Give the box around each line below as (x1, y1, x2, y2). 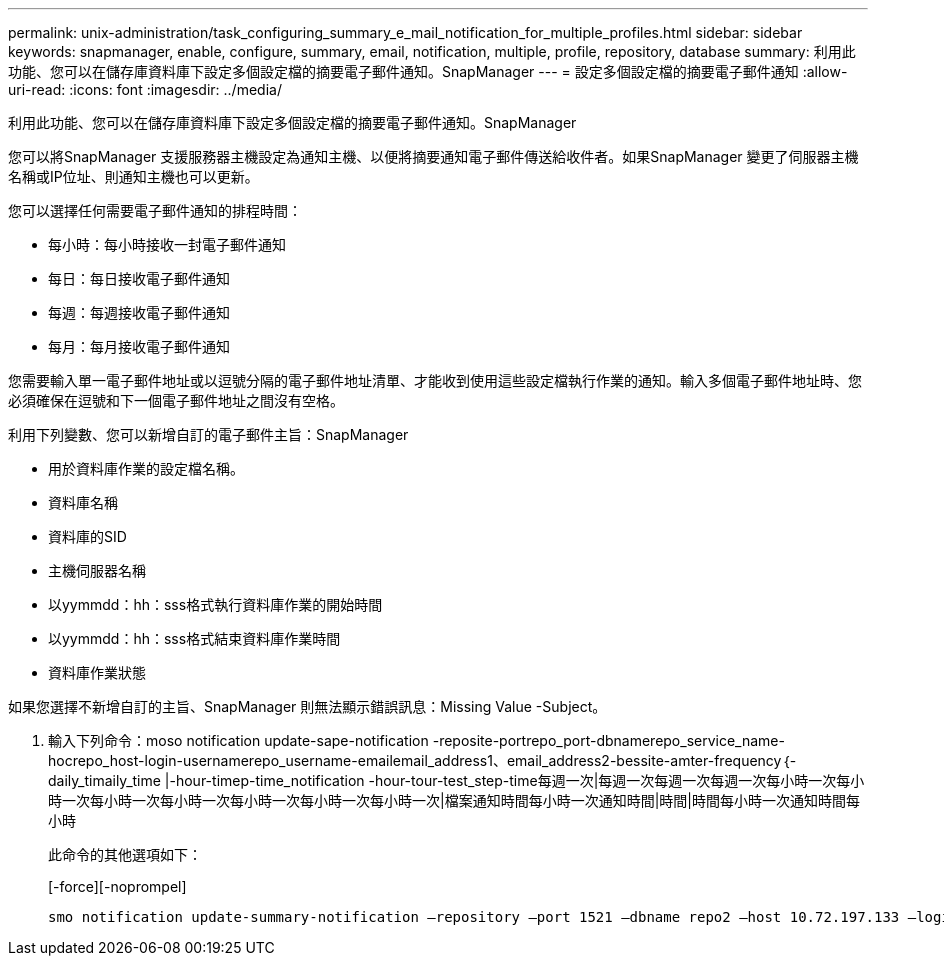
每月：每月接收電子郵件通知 (48, 338, 230, 355)
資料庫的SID (48, 528, 127, 545)
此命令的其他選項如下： (48, 846, 202, 863)
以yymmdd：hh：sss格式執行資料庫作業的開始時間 (48, 596, 383, 613)
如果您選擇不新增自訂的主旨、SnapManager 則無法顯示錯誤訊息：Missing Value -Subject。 (8, 698, 607, 715)
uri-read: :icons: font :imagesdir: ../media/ (8, 81, 282, 98)
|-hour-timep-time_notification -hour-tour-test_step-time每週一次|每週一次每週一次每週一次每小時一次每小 (164, 772, 865, 789)
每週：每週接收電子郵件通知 (48, 304, 230, 321)
